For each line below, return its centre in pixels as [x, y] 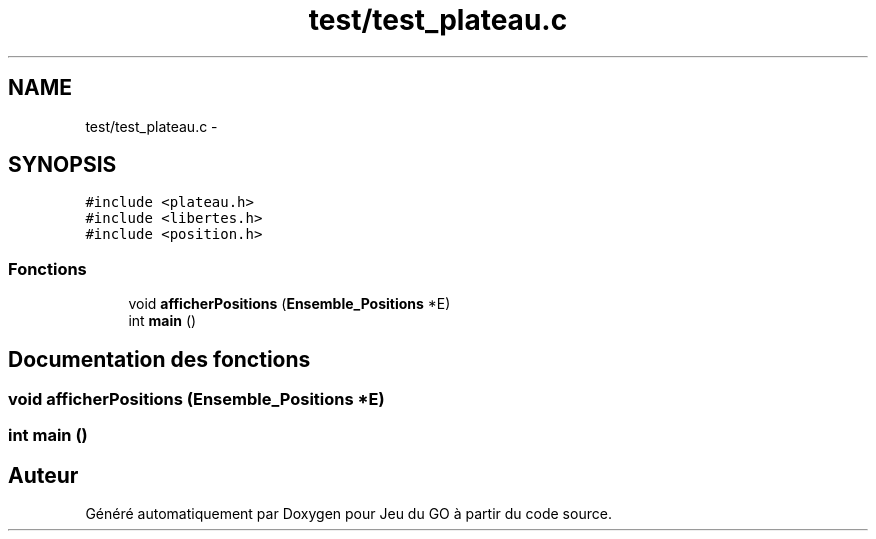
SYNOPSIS [62, 165]
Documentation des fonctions [159, 359]
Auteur [43, 475]
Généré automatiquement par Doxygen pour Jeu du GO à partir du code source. [348, 514]
